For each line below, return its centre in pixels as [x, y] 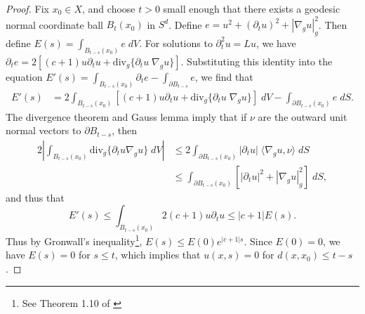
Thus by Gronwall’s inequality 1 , [74, 240]
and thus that [35, 197]
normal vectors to [44, 130]
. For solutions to [176, 42]
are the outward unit [303, 116]
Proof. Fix [27, 8]
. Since [258, 241]
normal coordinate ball [54, 24]
